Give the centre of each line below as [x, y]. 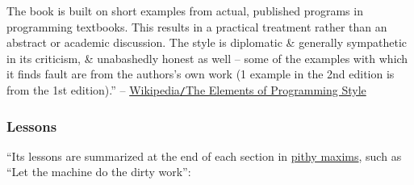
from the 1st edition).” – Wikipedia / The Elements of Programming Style [186, 89]
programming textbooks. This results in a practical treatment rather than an [197, 26]
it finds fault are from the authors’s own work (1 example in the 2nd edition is [201, 74]
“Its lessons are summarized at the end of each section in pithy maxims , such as [204, 156]
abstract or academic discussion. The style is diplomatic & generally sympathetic [207, 42]
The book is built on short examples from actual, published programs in [185, 11]
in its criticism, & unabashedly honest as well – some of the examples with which [207, 58]
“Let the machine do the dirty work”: [99, 172]
